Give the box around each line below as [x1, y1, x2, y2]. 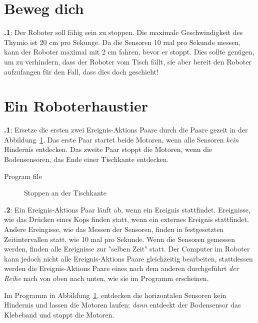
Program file [4, 170, 42, 181]
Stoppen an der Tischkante [24, 187, 107, 198]
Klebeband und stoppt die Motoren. [4, 309, 114, 319]
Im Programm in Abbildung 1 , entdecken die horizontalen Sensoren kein [4, 289, 226, 300]
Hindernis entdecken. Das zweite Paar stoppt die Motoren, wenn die [4, 144, 212, 154]
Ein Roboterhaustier [4, 95, 148, 116]
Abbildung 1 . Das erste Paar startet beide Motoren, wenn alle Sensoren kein [4, 134, 239, 144]
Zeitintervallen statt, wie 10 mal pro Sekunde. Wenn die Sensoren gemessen [4, 233, 235, 244]
